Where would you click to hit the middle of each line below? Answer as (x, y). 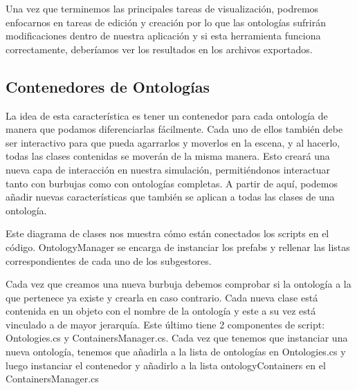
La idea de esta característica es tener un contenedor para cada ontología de (167, 115)
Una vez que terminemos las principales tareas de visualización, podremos (162, 8)
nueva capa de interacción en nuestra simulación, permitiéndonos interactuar (168, 169)
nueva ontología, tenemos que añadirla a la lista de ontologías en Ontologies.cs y (176, 352)
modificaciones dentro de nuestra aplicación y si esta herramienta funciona (163, 36)
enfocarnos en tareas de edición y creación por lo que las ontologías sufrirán (166, 22)
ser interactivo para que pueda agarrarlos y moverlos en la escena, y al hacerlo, (173, 142)
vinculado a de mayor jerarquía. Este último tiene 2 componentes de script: (165, 324)
